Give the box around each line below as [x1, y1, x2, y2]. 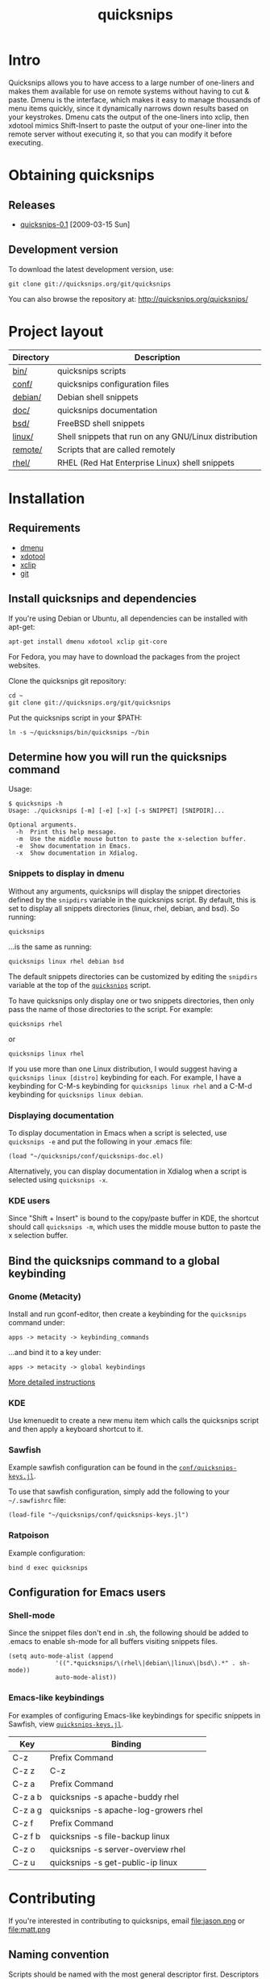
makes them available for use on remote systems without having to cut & [8, 86, 250, 96]
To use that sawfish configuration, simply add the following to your [8, 1487, 230, 1496]
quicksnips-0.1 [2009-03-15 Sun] [19, 220, 131, 229]
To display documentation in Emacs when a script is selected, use [8, 1128, 227, 1137]
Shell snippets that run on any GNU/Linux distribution [56, 430, 258, 441]
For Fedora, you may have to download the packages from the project [8, 651, 240, 661]
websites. [8, 660, 40, 670]
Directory [12, 351, 50, 362]
